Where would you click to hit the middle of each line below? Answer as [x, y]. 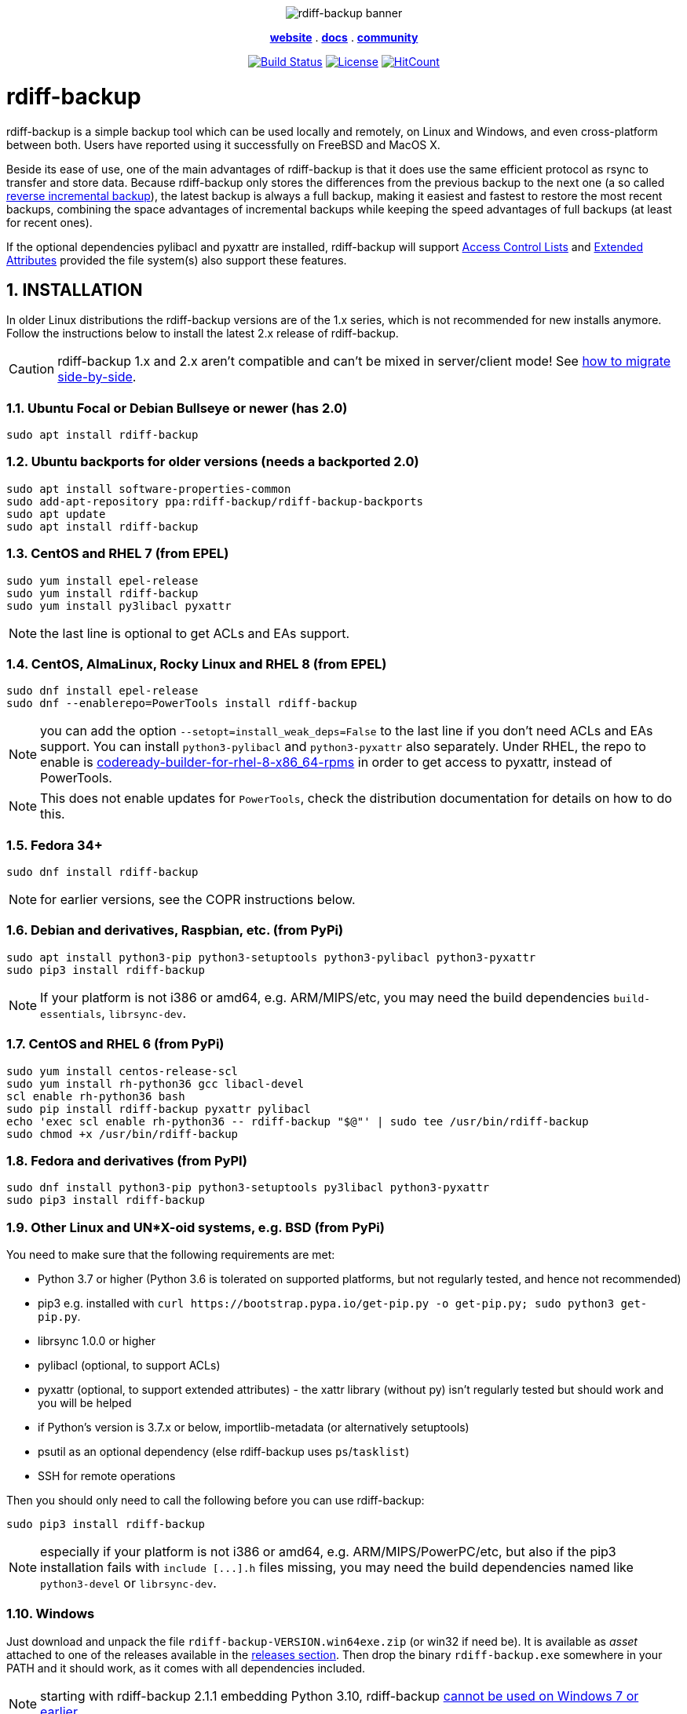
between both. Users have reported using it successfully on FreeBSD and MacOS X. [223, 144]
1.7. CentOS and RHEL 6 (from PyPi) [115, 1044]
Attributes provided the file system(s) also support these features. [177, 260]
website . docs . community [344, 37]
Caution [32, 369]
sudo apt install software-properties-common [149, 489]
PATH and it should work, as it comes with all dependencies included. [186, 1668]
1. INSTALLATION [75, 290]
